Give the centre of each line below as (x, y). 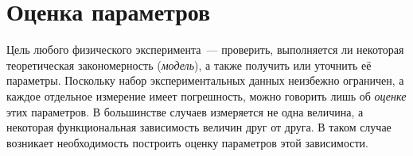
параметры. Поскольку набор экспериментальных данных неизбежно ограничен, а (205, 80)
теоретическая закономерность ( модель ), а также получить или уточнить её (189, 65)
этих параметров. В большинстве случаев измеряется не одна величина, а (185, 111)
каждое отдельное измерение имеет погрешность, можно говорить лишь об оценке (206, 95)
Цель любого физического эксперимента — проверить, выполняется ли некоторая (205, 49)
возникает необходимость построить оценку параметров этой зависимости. (187, 142)
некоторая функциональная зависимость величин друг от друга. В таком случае (199, 127)
